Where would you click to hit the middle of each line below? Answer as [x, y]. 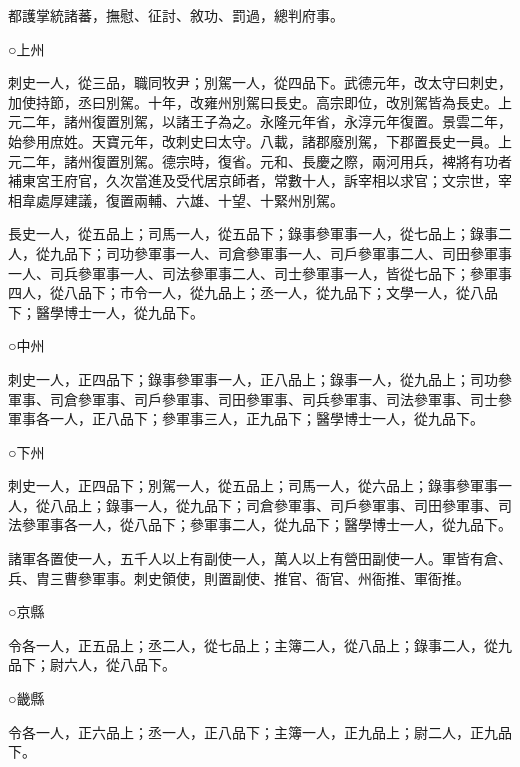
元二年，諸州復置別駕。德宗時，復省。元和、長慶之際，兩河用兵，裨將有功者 [260, 160]
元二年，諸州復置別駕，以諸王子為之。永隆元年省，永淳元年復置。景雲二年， [260, 121]
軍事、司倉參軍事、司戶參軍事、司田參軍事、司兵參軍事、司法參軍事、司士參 [260, 398]
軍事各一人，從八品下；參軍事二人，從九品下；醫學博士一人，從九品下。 [273, 524]
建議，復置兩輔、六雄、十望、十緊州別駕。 [203, 199]
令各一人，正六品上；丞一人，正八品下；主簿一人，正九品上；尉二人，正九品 [260, 731]
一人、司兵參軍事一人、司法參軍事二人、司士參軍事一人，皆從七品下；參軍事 [260, 272]
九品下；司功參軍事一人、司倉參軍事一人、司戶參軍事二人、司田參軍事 [280, 252]
